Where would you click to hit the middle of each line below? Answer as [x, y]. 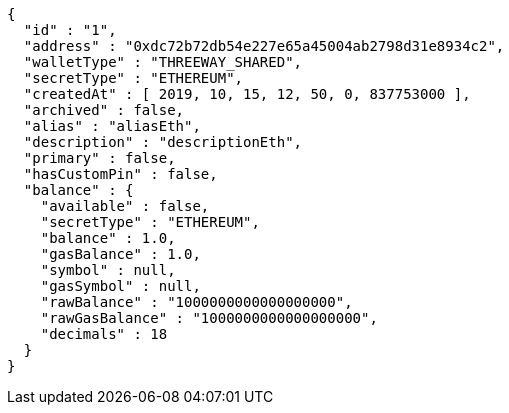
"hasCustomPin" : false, [120, 174]
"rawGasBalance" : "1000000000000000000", [209, 318]
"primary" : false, [99, 158]
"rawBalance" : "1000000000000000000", [196, 302]
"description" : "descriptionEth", [163, 142]
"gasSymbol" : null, [120, 286]
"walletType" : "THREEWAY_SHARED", [163, 62]
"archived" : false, [104, 110]
